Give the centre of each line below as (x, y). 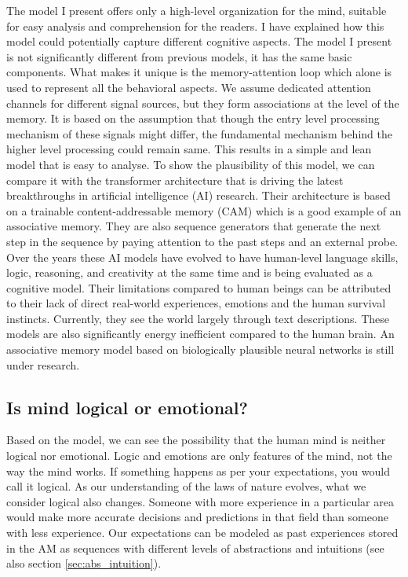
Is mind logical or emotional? (127, 407)
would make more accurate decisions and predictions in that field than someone (197, 517)
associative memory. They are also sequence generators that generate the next (194, 226)
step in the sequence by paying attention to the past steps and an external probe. (202, 241)
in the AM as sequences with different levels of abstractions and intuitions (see (195, 548)
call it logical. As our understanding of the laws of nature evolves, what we (186, 486)
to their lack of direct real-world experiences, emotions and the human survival (196, 303)
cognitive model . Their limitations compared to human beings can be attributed (199, 287)
